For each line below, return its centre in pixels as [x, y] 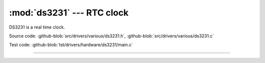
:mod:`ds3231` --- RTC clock [69, 13]
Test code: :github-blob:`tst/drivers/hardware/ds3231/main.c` [71, 45]
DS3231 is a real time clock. [37, 27]
